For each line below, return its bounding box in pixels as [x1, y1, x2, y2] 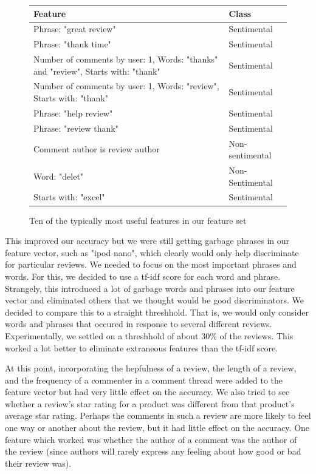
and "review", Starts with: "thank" [33, 64, 160, 77]
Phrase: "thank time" [33, 38, 111, 50]
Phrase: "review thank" [33, 121, 118, 134]
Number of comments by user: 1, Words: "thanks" [33, 53, 218, 66]
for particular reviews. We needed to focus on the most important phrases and [5, 258, 297, 271]
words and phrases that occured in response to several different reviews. [5, 317, 272, 330]
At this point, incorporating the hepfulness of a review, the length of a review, [5, 362, 297, 374]
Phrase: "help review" [33, 106, 113, 119]
